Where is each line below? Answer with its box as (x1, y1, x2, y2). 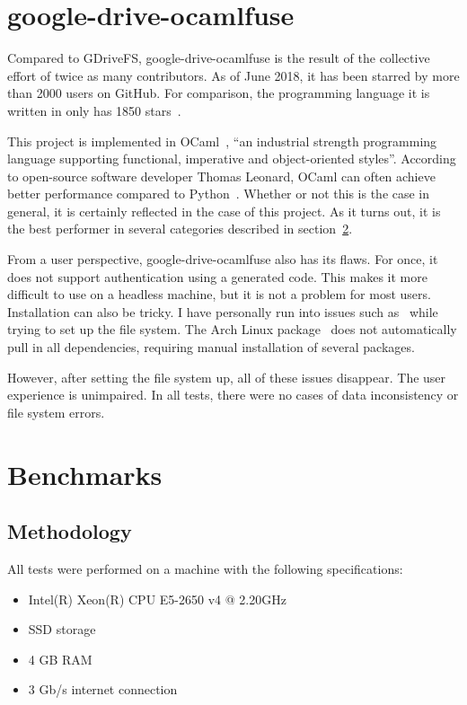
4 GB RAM (28, 649, 93, 668)
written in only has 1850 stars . (7, 101, 181, 119)
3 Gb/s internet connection (28, 680, 178, 699)
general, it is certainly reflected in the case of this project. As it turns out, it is (7, 201, 441, 220)
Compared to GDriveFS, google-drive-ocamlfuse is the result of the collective (7, 48, 430, 67)
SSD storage (28, 620, 96, 639)
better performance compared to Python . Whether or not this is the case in (7, 184, 430, 203)
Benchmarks (7, 455, 163, 492)
